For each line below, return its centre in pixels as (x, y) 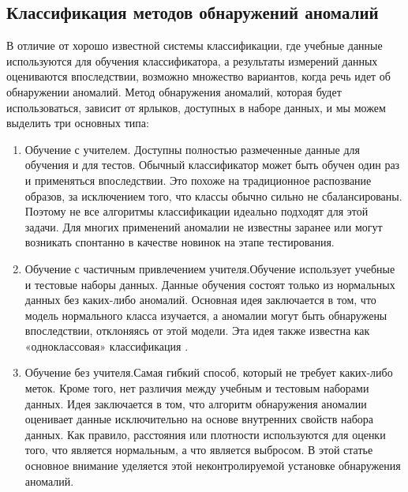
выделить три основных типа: (78, 123)
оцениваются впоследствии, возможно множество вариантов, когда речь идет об (198, 76)
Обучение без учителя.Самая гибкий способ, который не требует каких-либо (209, 372)
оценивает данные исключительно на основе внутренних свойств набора (199, 419)
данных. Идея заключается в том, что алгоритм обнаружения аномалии (196, 403)
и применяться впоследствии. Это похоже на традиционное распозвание (198, 180)
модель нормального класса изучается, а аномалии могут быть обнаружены (206, 315)
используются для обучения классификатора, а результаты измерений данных (192, 60)
